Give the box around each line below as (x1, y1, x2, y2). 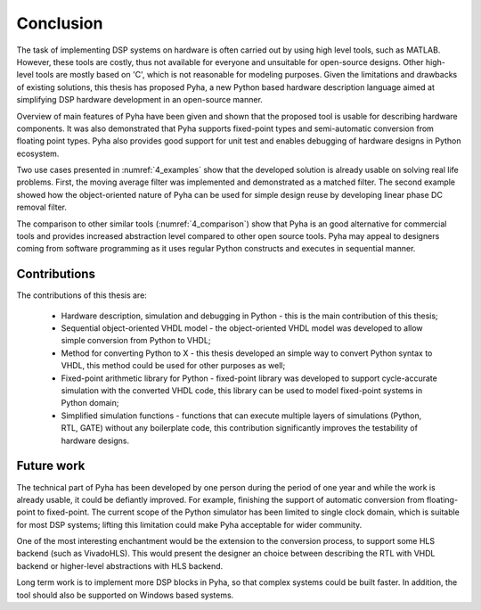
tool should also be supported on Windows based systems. (16, 589, 234, 600)
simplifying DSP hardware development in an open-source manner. (16, 95, 263, 105)
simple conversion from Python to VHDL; (61, 335, 211, 346)
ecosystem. (16, 148, 60, 159)
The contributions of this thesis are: (16, 290, 147, 301)
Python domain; (61, 398, 119, 408)
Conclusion (16, 13, 103, 33)
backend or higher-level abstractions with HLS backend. (16, 560, 224, 571)
